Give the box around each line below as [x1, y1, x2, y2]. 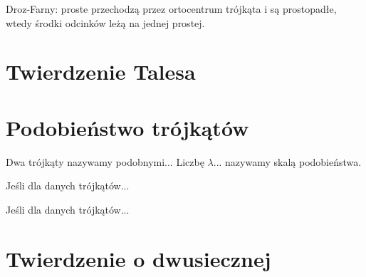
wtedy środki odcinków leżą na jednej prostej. [6, 15, 205, 30]
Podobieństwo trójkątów [6, 113, 249, 142]
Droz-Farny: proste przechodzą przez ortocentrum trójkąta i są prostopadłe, [6, 1, 337, 16]
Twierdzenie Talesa [6, 57, 196, 86]
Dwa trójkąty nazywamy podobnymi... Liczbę [6, 154, 204, 169]
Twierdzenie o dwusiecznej [6, 244, 271, 273]
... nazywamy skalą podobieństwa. [213, 154, 362, 169]
